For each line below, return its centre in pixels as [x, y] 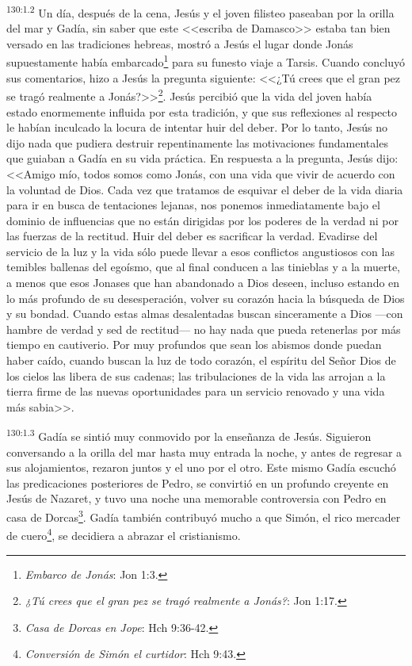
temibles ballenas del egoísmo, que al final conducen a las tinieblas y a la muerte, [203, 267]
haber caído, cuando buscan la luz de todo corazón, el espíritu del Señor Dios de [201, 360]
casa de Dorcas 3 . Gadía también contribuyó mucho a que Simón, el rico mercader [204, 516]
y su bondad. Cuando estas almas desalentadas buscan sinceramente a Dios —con [205, 314]
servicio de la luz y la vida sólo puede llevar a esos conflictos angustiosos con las [200, 251]
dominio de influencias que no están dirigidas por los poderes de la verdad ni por [202, 220]
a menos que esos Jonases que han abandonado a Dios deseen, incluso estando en [203, 283]
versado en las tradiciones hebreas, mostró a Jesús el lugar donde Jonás [180, 43]
